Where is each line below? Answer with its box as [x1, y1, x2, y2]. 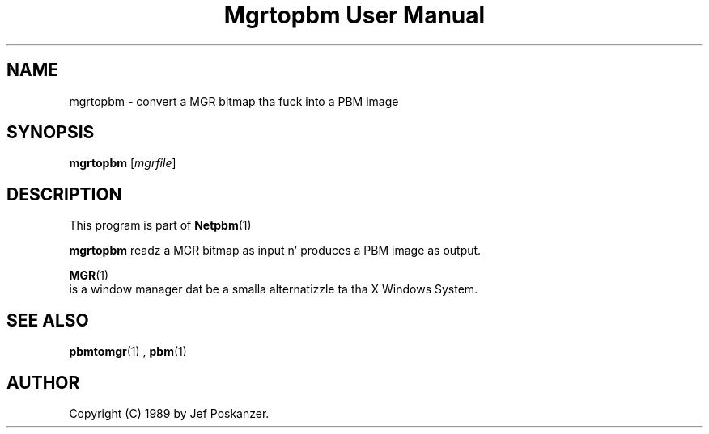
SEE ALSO [6, 310, 89, 331]
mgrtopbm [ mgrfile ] [69, 156, 176, 171]
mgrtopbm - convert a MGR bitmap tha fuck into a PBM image [69, 94, 399, 108]
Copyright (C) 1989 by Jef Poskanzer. [69, 406, 270, 420]
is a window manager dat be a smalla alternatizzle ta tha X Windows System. [69, 282, 478, 297]
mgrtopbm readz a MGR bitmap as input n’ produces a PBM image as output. [69, 243, 482, 258]
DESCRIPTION [6, 183, 122, 204]
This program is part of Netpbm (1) [69, 218, 252, 233]
